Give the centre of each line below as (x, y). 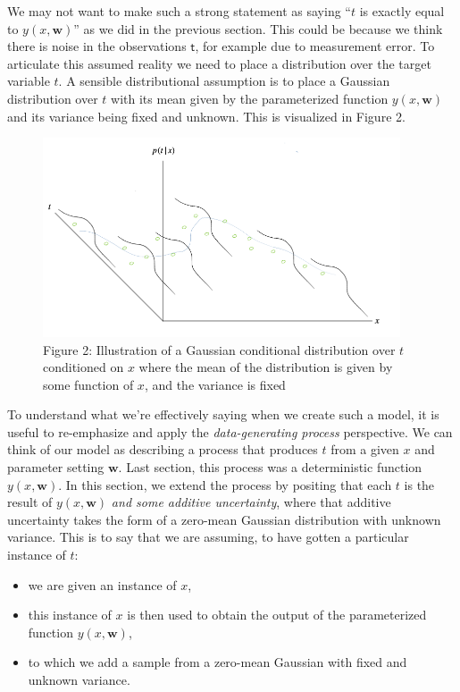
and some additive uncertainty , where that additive (251, 502)
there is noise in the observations (97, 46)
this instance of (70, 615)
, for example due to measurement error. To (315, 46)
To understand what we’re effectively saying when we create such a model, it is (223, 414)
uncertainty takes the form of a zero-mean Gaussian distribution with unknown (224, 519)
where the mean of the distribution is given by (266, 367)
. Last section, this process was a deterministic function (270, 467)
